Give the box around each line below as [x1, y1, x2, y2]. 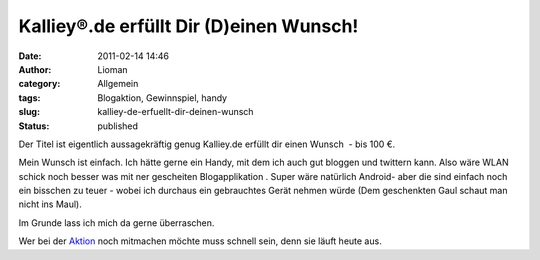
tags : [18, 91, 41, 104]
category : [18, 78, 61, 90]
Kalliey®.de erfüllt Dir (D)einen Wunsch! [18, 15, 359, 37]
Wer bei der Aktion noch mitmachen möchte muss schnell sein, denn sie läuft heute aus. [18, 235, 382, 247]
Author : [18, 63, 52, 75]
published [97, 120, 139, 132]
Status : [18, 120, 50, 132]
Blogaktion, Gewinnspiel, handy [97, 91, 228, 104]
